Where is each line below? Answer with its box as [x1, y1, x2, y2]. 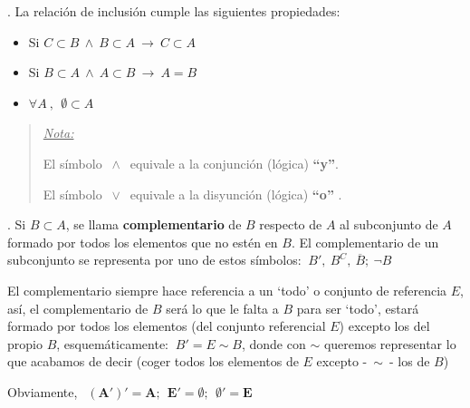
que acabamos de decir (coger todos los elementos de [7, 352, 299, 371]
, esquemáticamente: [56, 334, 168, 353]
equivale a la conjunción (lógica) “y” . [129, 153, 339, 172]
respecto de [259, 215, 322, 234]
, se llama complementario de [65, 215, 242, 234]
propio [7, 334, 43, 353]
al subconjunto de [340, 215, 438, 234]
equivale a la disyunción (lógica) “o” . [129, 184, 342, 203]
